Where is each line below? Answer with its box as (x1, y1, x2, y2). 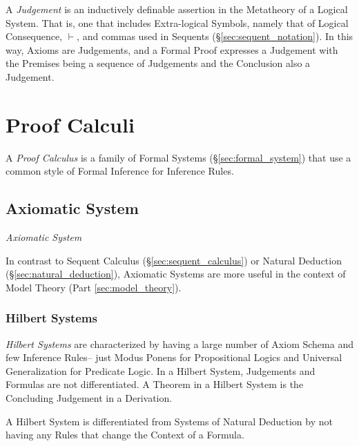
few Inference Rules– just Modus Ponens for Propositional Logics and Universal (6, 350, 342, 365)
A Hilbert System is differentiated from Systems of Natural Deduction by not (6, 414, 333, 428)
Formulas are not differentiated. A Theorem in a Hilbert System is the (6, 377, 304, 391)
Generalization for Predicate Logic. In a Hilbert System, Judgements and (6, 363, 316, 378)
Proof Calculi (6, 110, 135, 138)
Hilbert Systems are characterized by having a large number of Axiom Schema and (6, 336, 353, 351)
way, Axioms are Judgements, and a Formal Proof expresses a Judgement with (6, 42, 338, 57)
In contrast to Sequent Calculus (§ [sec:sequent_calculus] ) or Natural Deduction (6, 253, 342, 267)
